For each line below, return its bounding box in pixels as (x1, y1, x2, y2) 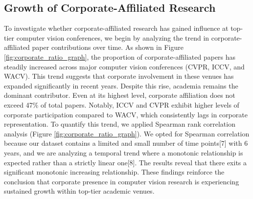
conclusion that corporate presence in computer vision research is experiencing (4, 176, 239, 186)
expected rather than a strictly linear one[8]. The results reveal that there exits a (4, 157, 247, 167)
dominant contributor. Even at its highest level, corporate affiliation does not (4, 90, 235, 100)
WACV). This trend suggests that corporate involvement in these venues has (4, 71, 234, 81)
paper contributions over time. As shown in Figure (32, 42, 184, 52)
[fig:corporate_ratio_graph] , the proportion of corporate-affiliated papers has (4, 51, 236, 62)
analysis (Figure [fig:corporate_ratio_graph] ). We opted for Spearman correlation (4, 128, 250, 138)
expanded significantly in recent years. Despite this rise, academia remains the (4, 80, 238, 90)
